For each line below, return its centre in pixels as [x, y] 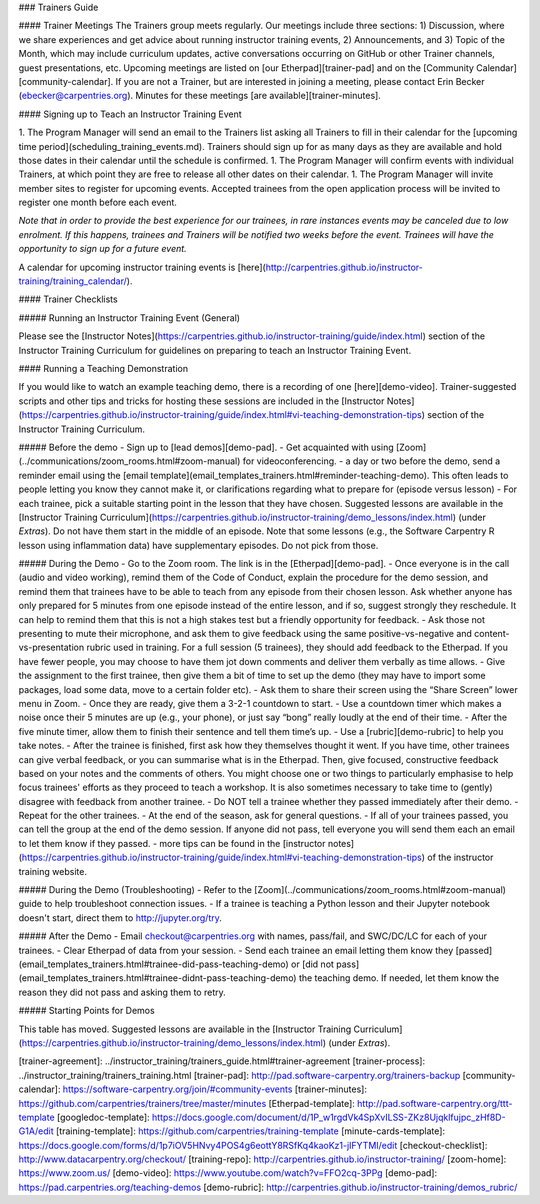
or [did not [312, 964]
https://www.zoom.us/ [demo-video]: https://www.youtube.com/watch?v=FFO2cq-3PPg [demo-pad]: [228, 1173]
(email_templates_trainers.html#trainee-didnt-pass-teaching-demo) [157, 978]
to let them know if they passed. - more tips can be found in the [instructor [172, 843]
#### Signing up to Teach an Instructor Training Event [130, 114]
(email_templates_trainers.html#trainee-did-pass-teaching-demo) [153, 964]
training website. [52, 871]
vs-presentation [51, 647]
